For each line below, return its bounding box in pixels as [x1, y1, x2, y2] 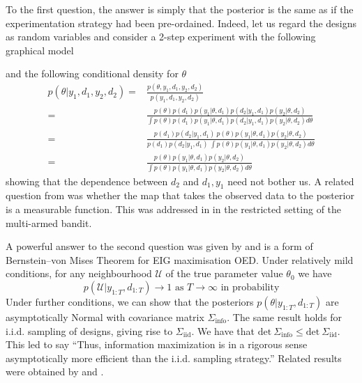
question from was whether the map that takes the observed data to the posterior [6, 188, 354, 203]
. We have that [191, 323, 255, 338]
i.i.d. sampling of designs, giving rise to [6, 323, 173, 338]
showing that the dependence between [6, 173, 168, 188]
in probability [220, 282, 280, 292]
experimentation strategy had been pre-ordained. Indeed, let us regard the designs [6, 15, 357, 30]
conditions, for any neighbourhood [6, 266, 152, 281]
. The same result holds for [227, 309, 342, 324]
